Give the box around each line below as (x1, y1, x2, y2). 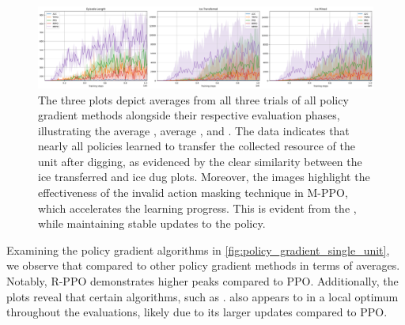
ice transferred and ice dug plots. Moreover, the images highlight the (38, 168, 370, 185)
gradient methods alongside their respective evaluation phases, (38, 107, 340, 123)
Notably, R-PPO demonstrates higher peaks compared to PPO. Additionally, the (6, 273, 399, 289)
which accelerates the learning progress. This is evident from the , (38, 199, 357, 216)
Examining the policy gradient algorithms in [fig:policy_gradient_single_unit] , (6, 241, 390, 258)
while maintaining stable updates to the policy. (38, 215, 266, 232)
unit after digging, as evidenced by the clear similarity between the (38, 153, 362, 169)
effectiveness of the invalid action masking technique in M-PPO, (38, 184, 348, 201)
